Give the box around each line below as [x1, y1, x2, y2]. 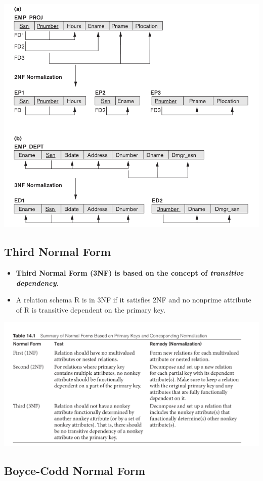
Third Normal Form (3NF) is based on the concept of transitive [16, 268, 244, 278]
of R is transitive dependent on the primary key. [16, 304, 166, 315]
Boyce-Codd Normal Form [4, 462, 146, 478]
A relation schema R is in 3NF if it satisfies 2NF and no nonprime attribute [16, 294, 251, 305]
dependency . [16, 277, 59, 288]
